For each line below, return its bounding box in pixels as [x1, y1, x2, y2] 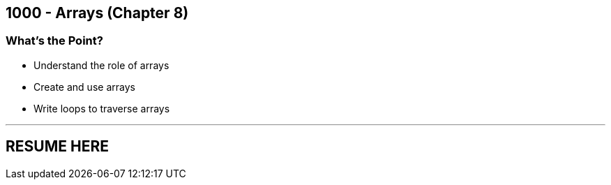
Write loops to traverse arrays [33, 102, 170, 114]
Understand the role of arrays [33, 59, 169, 71]
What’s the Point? [6, 34, 103, 48]
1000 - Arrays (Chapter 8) [6, 4, 189, 22]
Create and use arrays [33, 80, 135, 93]
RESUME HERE [6, 138, 109, 156]
